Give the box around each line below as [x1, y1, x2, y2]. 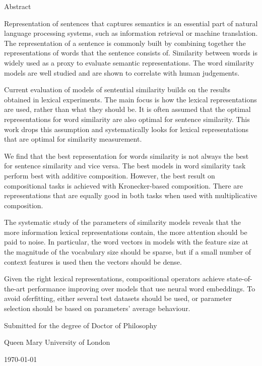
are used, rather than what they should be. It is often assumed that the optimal [4, 104, 251, 114]
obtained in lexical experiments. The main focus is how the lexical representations [4, 94, 257, 104]
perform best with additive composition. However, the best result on [4, 170, 215, 180]
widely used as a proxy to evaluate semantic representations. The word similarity [4, 57, 254, 68]
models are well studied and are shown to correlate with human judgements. [4, 67, 240, 78]
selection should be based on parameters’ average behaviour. [4, 303, 190, 314]
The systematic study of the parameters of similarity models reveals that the [4, 217, 241, 227]
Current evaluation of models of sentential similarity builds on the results [4, 84, 231, 95]
